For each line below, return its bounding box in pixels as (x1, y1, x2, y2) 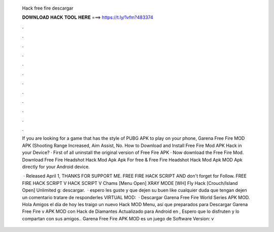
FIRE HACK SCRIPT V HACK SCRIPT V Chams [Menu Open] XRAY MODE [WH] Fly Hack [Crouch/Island (22, 180, 238, 186)
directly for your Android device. (22, 164, 90, 170)
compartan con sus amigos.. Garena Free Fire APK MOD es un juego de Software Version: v (22, 215, 214, 221)
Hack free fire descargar (22, 5, 74, 11)
